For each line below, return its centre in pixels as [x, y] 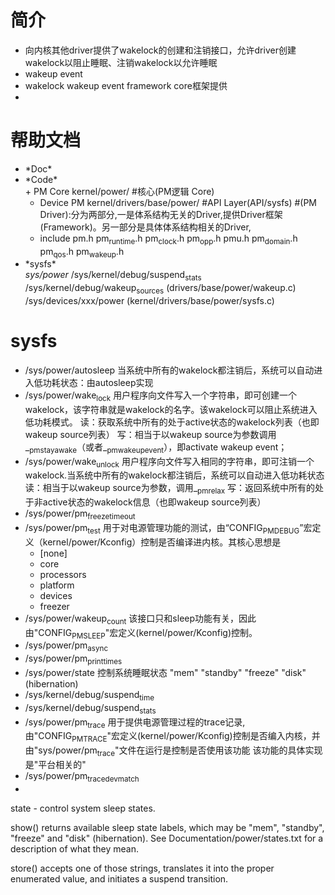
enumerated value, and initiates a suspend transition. [119, 878]
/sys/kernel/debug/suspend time [89, 695]
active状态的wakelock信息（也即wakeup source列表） [154, 502]
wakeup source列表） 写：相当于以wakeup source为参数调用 [150, 434]
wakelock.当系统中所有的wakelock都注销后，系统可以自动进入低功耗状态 [174, 475]
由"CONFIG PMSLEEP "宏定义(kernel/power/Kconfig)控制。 [141, 633]
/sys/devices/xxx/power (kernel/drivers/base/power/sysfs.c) [149, 301]
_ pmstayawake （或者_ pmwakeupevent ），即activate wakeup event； [156, 448]
